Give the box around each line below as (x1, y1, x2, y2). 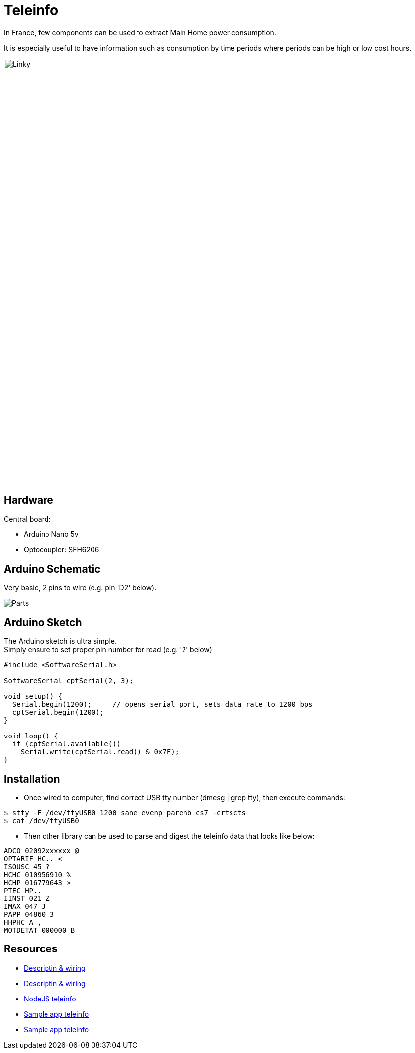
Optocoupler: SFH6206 (24, 545, 99, 554)
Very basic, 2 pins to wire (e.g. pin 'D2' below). (4, 583, 157, 592)
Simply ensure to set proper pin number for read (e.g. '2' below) (4, 645, 212, 654)
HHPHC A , (4, 918, 42, 926)
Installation (4, 772, 60, 785)
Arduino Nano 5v (24, 530, 79, 539)
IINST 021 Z (4, 894, 50, 902)
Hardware (4, 493, 53, 506)
